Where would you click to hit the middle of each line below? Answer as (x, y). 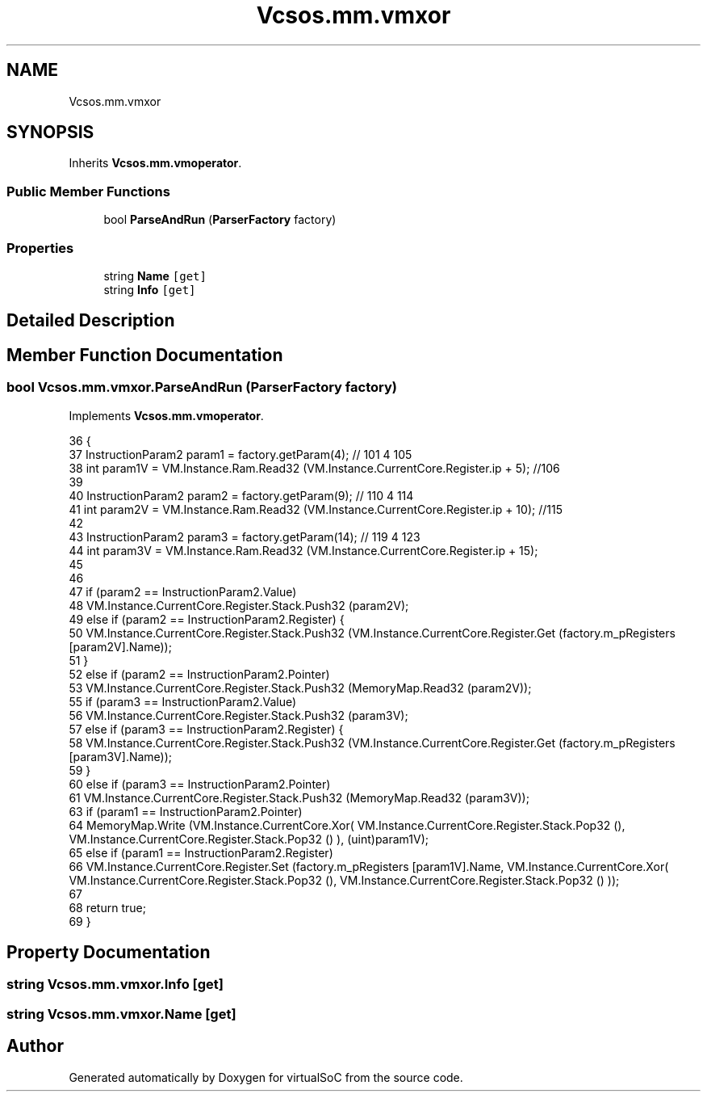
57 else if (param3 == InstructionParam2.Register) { (206, 729)
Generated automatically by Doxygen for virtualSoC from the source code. (266, 1077)
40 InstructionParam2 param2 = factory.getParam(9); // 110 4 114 (241, 495)
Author (35, 1046)
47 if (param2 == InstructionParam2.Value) (183, 591)
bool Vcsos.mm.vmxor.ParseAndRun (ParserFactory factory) (202, 387)
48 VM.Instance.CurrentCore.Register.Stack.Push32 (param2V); (239, 605)
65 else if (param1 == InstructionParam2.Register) (201, 852)
